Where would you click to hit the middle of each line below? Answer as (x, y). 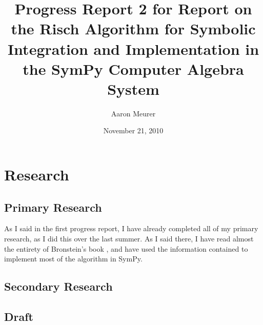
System (133, 88)
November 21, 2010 (133, 130)
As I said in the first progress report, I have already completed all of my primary (131, 228)
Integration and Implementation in (133, 48)
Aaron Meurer (133, 113)
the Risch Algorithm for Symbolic (133, 28)
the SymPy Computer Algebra (133, 68)
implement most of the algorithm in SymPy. (73, 259)
